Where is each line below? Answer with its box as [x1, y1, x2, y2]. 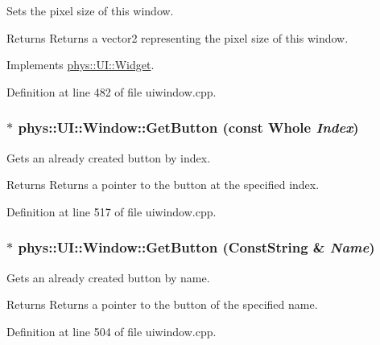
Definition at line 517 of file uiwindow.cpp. [6, 203, 217, 220]
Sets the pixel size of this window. [6, 2, 174, 18]
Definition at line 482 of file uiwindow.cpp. [6, 83, 217, 100]
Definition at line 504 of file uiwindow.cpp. [6, 322, 217, 339]
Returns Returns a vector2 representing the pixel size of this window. [6, 29, 349, 46]
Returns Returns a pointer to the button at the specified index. [6, 176, 320, 193]
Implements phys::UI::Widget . [6, 56, 155, 73]
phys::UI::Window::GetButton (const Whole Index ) [18, 117, 359, 138]
